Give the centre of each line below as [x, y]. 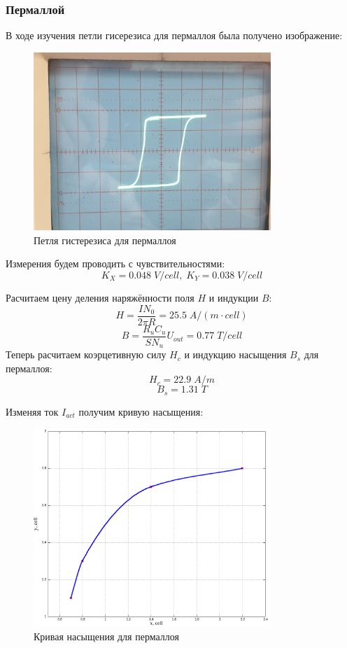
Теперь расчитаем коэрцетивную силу [86, 354]
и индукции [234, 297]
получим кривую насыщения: [141, 411]
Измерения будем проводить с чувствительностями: [115, 263]
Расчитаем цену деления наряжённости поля [100, 297]
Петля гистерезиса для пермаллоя [105, 240]
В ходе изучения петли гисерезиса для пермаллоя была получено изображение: [174, 35]
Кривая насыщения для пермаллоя [106, 636]
